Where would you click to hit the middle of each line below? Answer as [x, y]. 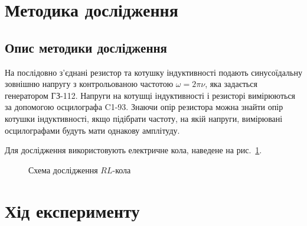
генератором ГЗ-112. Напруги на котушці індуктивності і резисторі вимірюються [150, 95]
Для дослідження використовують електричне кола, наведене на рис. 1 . [133, 150]
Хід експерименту [72, 210]
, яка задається [231, 84]
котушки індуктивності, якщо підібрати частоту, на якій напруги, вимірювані [144, 118]
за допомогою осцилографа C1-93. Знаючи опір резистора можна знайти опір [144, 107]
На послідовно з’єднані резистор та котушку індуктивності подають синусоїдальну [153, 72]
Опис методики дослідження [86, 47]
